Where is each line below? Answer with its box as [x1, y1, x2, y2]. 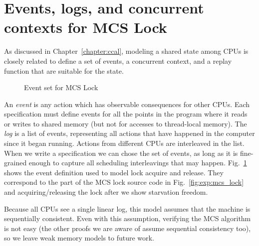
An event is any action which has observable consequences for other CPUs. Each [4, 99, 250, 109]
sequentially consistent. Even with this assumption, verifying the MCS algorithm [4, 213, 251, 224]
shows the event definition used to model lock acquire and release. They [4, 167, 224, 177]
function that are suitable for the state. [4, 65, 124, 76]
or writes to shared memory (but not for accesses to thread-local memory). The [4, 118, 247, 128]
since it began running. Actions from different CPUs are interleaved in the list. [4, 138, 245, 148]
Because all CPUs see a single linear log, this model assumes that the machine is [4, 203, 251, 214]
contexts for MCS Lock [4, 17, 167, 37]
